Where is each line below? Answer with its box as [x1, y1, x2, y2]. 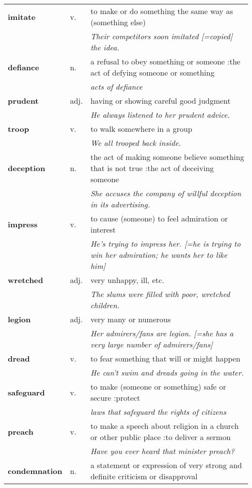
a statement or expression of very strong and [90, 459, 242, 471]
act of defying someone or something [90, 67, 215, 78]
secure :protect [90, 392, 141, 403]
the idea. [90, 42, 119, 53]
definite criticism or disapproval [90, 471, 198, 482]
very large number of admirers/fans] [90, 339, 213, 350]
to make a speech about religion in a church [90, 420, 239, 431]
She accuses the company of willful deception [90, 188, 241, 199]
